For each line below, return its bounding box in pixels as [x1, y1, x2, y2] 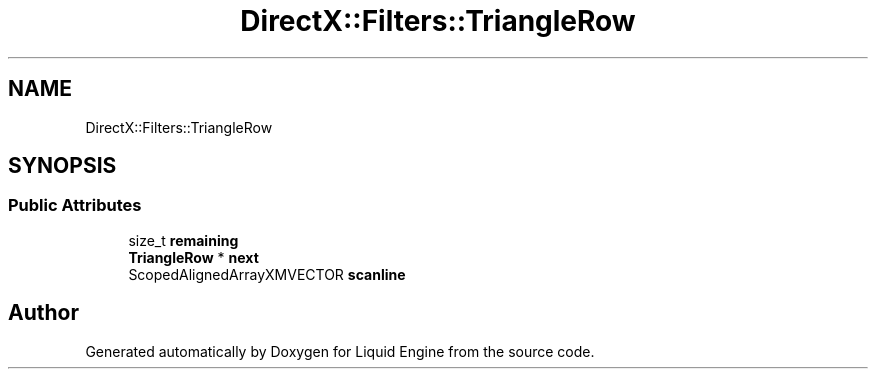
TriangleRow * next [128, 248, 259, 266]
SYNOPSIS [8, 153, 117, 179]
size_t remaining [128, 231, 239, 249]
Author [8, 300, 79, 326]
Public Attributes [8, 195, 142, 216]
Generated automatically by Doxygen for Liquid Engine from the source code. [85, 342, 595, 360]
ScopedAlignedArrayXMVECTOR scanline [128, 265, 406, 283]
